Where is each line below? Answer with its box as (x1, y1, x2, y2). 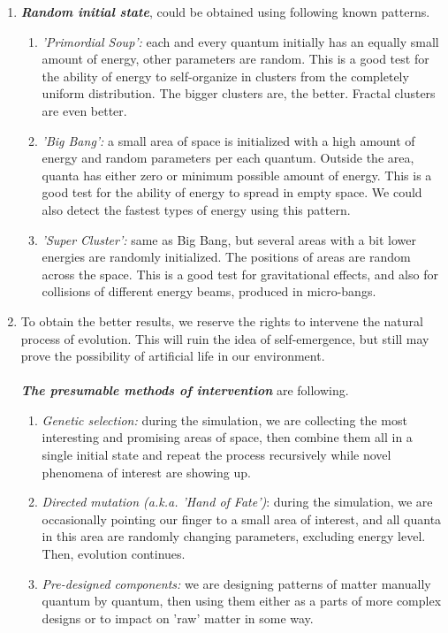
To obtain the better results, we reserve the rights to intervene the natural (20, 311, 423, 330)
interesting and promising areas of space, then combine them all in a (42, 428, 413, 446)
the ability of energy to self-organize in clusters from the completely (42, 66, 409, 85)
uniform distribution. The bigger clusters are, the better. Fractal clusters (42, 84, 436, 103)
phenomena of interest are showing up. (42, 462, 251, 481)
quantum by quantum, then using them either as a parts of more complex (42, 591, 442, 610)
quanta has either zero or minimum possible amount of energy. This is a (42, 165, 432, 184)
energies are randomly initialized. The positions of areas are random (42, 248, 411, 266)
